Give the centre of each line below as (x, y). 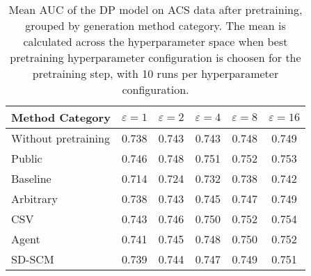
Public (27, 158)
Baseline (31, 178)
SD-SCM (33, 259)
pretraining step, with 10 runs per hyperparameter (155, 73)
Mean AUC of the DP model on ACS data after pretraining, (155, 9)
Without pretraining (61, 138)
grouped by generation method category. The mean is (155, 25)
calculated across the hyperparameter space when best (155, 41)
